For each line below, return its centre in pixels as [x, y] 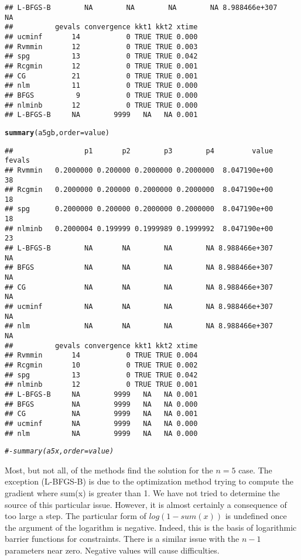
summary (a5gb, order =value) [57, 133]
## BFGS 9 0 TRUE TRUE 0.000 [101, 95]
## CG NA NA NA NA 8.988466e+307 [139, 287]
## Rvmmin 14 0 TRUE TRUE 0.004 [101, 355]
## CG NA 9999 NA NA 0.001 [101, 414]
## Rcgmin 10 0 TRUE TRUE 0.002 [101, 365]
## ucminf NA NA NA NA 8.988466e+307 [139, 307]
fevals [17, 161]
